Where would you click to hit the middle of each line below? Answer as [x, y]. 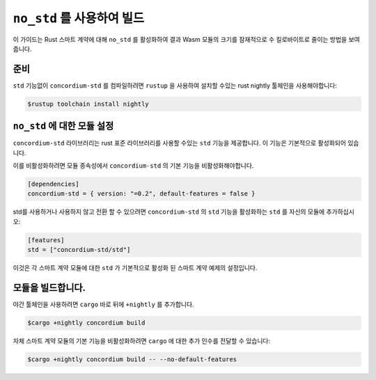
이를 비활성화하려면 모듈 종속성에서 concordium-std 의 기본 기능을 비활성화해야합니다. [133, 166]
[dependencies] [53, 184]
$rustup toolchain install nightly [88, 104]
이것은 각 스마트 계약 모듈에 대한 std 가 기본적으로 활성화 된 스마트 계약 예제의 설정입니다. [135, 268]
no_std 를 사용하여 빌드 [79, 18]
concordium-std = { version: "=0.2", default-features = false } [141, 194]
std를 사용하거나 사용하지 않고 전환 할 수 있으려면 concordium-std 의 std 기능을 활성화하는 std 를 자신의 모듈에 [169, 212]
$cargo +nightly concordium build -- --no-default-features [132, 359]
